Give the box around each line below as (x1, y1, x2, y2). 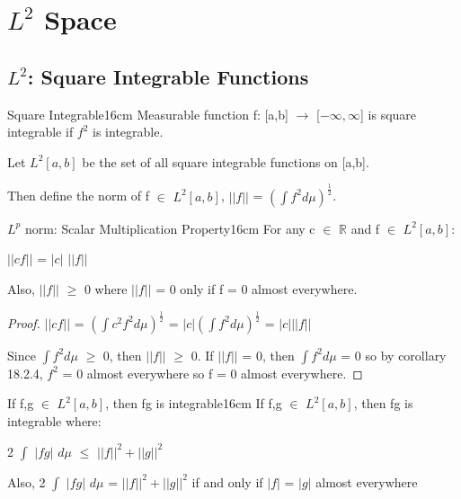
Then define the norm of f (7, 186, 149, 205)
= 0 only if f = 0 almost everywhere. (155, 279, 358, 298)
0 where (84, 279, 128, 298)
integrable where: (7, 412, 102, 431)
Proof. (7, 313, 40, 332)
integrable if (7, 122, 74, 141)
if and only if (191, 472, 263, 491)
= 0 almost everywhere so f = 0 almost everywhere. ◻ (62, 363, 363, 382)
